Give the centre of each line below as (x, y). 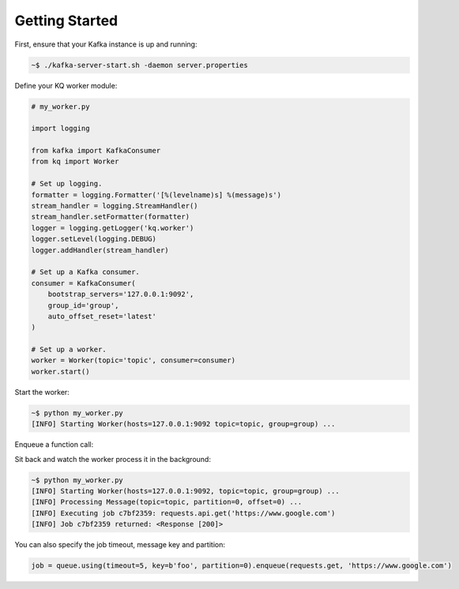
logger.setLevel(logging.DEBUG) (94, 239)
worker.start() (60, 371)
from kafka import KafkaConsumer (96, 151)
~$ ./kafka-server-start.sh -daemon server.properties (139, 65)
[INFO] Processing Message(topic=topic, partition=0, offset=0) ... (167, 502)
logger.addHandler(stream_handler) (100, 250)
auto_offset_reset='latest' (102, 316)
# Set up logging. (67, 184)
